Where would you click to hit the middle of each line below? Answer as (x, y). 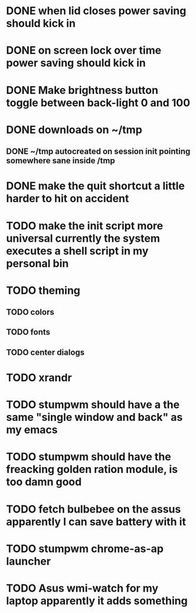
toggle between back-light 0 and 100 (98, 103)
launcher (29, 561)
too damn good (44, 482)
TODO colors (30, 312)
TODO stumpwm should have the (89, 457)
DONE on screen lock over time (84, 51)
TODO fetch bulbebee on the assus (94, 509)
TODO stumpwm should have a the (93, 405)
